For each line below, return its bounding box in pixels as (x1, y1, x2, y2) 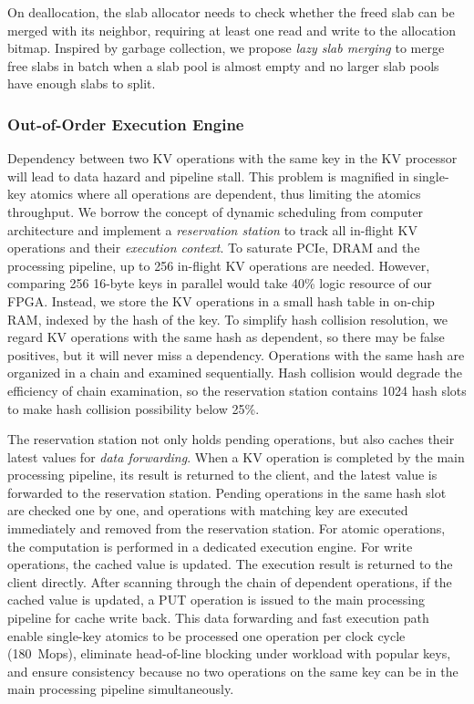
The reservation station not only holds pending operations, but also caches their (7, 430, 455, 449)
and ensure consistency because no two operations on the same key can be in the (7, 661, 459, 680)
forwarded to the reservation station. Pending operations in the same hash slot (7, 482, 447, 502)
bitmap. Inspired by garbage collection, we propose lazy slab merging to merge (7, 38, 445, 57)
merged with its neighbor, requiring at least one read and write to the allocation (7, 20, 456, 39)
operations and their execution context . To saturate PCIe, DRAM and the (7, 238, 420, 257)
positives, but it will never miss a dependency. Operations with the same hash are (7, 345, 465, 364)
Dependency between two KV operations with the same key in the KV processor (7, 149, 458, 168)
